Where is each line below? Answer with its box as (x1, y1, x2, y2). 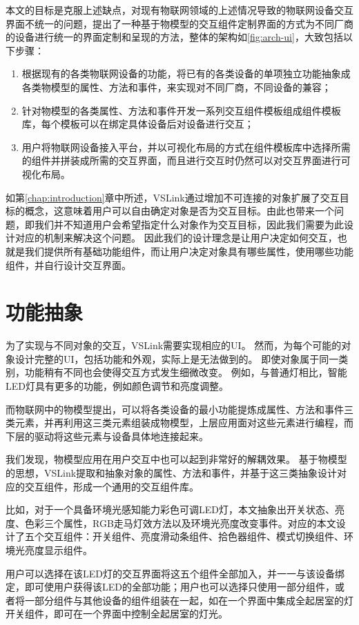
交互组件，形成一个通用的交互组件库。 (24, 479, 199, 493)
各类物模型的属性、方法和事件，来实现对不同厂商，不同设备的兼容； (21, 79, 331, 94)
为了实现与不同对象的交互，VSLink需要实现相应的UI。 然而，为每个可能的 (6, 338, 342, 353)
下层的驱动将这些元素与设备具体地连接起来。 (6, 428, 208, 443)
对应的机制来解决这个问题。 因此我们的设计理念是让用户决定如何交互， (14, 230, 338, 245)
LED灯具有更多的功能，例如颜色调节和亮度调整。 (6, 379, 229, 393)
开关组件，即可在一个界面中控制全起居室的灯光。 (6, 606, 228, 621)
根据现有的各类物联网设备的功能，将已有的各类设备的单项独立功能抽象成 (21, 66, 351, 81)
